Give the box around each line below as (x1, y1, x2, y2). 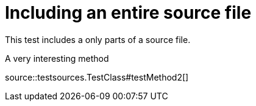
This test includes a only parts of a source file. (5, 34, 191, 45)
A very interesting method (5, 53, 109, 64)
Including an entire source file (5, 2, 252, 23)
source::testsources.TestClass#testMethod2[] (5, 71, 189, 82)
